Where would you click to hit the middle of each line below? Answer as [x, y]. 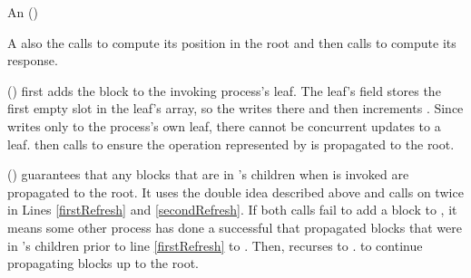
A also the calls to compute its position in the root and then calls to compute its [232, 42]
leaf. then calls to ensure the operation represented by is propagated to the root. [231, 144]
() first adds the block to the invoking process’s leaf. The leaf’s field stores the [224, 90]
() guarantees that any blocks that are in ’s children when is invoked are [208, 174]
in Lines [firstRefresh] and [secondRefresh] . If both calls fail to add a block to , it [232, 210]
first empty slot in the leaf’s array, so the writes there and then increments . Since [235, 108]
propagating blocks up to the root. [103, 263]
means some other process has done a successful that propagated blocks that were [235, 227]
